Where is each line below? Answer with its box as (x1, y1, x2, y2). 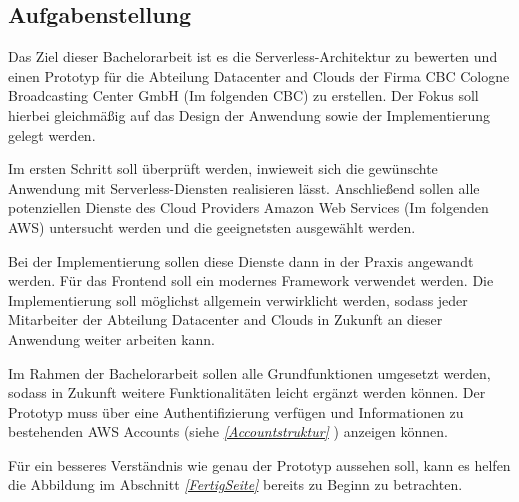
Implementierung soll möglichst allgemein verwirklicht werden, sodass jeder (8, 289, 468, 310)
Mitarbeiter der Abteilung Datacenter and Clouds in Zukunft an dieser (8, 309, 443, 330)
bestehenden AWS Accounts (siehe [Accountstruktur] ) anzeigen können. (8, 421, 448, 442)
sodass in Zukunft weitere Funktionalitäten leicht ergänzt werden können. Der (8, 382, 486, 403)
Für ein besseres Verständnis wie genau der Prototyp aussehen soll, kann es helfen (8, 454, 511, 475)
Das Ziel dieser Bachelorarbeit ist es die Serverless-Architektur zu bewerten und (8, 46, 498, 67)
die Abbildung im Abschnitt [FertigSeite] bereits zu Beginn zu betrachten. (8, 474, 463, 495)
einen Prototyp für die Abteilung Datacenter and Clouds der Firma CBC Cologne (8, 65, 510, 86)
